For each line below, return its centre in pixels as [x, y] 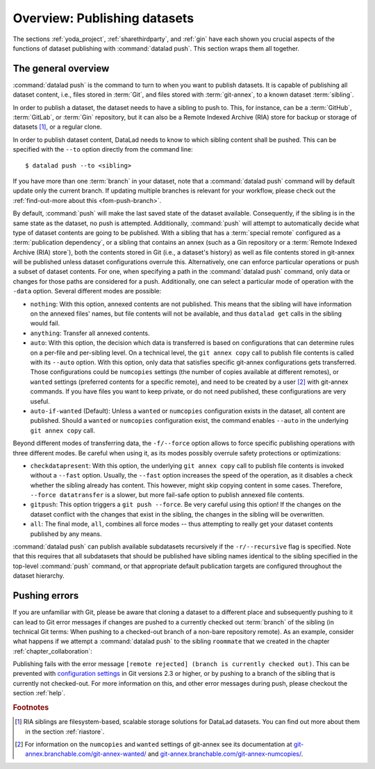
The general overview [61, 68]
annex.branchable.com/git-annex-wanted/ [86, 754]
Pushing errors [46, 596]
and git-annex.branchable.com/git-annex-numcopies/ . [225, 754]
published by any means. [66, 534]
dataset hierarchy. [39, 576]
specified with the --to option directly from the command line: [103, 149]
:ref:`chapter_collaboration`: [53, 651]
